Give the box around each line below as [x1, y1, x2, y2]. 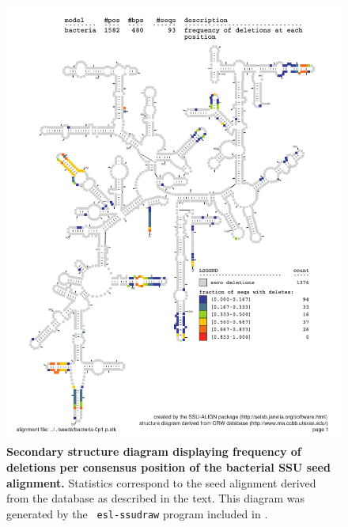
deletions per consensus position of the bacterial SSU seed [6, 459, 331, 476]
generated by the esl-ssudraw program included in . [6, 505, 268, 521]
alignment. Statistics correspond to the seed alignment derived [6, 474, 316, 491]
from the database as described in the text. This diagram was [6, 490, 304, 506]
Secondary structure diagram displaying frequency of [6, 443, 301, 460]
